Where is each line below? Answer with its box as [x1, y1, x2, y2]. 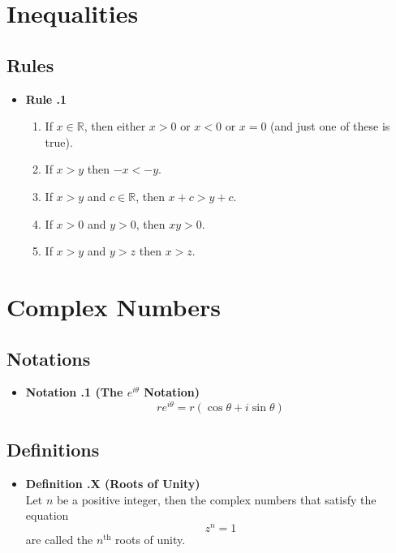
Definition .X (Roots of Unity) [25, 475, 200, 492]
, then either [84, 118, 146, 135]
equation [25, 507, 69, 524]
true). [45, 133, 73, 150]
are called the [25, 531, 93, 548]
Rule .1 [25, 90, 67, 107]
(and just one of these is [270, 118, 390, 135]
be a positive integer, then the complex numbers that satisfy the [56, 491, 377, 508]
